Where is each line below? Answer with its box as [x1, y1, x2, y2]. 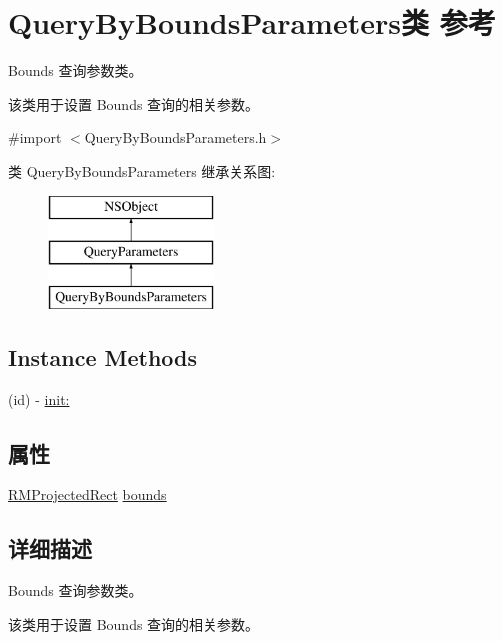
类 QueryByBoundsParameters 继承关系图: [8, 160, 276, 181]
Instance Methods [8, 341, 197, 372]
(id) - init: [8, 388, 70, 409]
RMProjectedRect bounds [8, 484, 167, 505]
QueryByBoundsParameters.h [84, 127, 267, 148]
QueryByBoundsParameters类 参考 [8, 2, 496, 43]
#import [8, 127, 62, 148]
